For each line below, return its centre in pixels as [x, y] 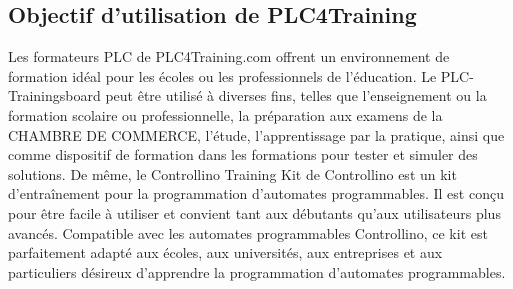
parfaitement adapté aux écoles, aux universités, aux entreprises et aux [225, 252]
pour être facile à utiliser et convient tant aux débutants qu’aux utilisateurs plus [254, 212]
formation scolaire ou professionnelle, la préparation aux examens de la [225, 114]
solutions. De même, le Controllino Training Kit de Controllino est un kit [232, 173]
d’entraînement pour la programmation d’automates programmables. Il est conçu [256, 193]
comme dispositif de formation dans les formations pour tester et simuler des [243, 154]
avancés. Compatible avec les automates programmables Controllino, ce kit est [248, 232]
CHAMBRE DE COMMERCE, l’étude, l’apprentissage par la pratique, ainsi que [256, 134]
